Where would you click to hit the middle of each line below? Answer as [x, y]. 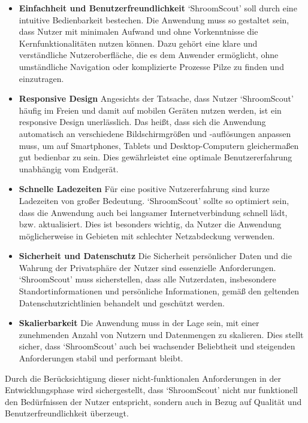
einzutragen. [41, 78]
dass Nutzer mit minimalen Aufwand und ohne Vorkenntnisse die [138, 31]
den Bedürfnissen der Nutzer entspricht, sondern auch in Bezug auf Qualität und [153, 401]
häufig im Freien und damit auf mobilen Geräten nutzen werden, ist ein [150, 110]
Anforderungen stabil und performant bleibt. [101, 358]
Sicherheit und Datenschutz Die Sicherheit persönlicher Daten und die [155, 256]
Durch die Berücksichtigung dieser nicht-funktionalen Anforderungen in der [143, 378]
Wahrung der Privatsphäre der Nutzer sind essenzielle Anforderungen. [147, 267]
